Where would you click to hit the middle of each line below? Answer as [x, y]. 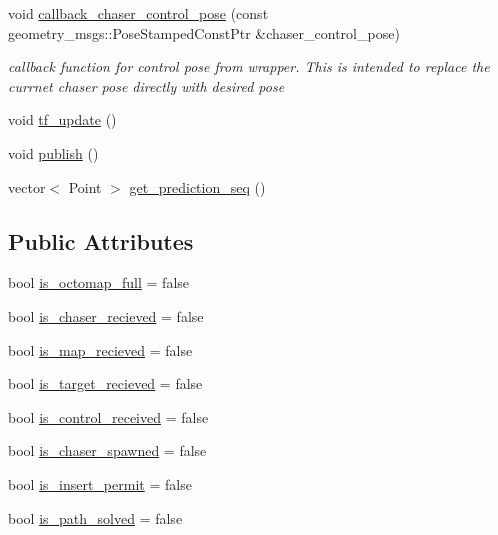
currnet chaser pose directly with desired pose [146, 85]
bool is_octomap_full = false [99, 282]
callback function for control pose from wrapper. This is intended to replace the [249, 66]
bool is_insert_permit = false [100, 483]
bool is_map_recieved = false [100, 349]
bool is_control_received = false [108, 416]
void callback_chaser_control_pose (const [138, 13]
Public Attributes [101, 240]
